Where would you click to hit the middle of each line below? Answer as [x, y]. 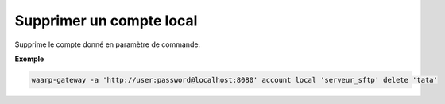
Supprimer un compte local [106, 21]
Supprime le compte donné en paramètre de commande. [108, 44]
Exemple [29, 59]
